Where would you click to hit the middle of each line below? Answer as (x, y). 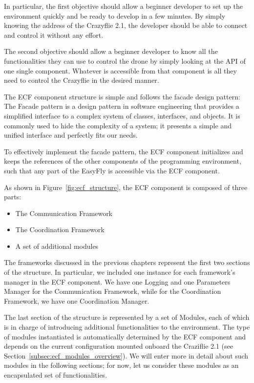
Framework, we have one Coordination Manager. (77, 300)
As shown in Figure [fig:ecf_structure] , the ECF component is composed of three (126, 187)
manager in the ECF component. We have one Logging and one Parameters (117, 281)
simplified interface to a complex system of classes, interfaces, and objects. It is (122, 115)
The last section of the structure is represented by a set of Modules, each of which (127, 317)
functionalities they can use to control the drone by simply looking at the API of (125, 60)
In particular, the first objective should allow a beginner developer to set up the (123, 6)
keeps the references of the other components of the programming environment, (123, 161)
